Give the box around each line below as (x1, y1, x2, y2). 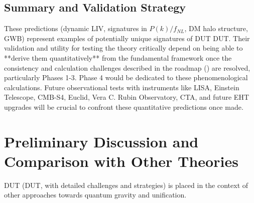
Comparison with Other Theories (4, 150, 238, 171)
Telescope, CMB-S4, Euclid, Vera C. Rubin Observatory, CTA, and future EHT (4, 92, 249, 102)
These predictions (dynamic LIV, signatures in (4, 23, 147, 34)
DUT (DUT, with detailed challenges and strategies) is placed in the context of (4, 179, 248, 190)
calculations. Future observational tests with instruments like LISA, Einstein (4, 82, 239, 92)
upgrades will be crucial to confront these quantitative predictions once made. (4, 101, 243, 112)
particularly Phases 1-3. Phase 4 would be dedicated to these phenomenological (4, 72, 248, 83)
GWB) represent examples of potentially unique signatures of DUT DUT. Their (4, 33, 250, 43)
